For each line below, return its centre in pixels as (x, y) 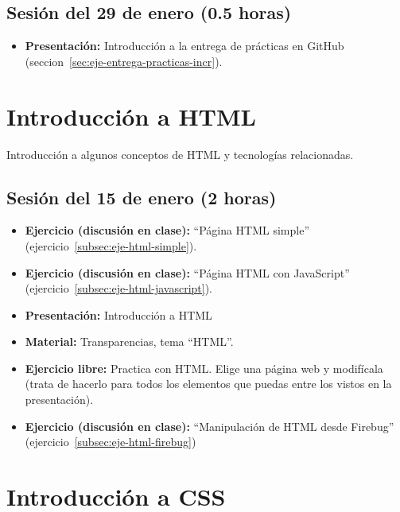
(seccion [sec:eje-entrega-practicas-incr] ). (124, 61)
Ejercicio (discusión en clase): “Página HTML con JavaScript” (187, 272)
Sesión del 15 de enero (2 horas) (142, 197)
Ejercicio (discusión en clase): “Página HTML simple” (167, 230)
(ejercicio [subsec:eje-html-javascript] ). (118, 288)
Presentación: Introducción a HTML (118, 314)
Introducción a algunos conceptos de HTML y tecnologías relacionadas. (180, 154)
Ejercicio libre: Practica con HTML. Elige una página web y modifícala (204, 368)
